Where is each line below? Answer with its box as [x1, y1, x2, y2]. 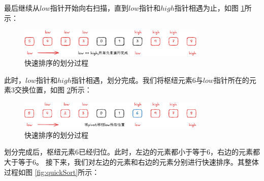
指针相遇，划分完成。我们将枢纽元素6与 [71, 74, 203, 85]
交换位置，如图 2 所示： [14, 84, 92, 95]
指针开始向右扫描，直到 [50, 3, 129, 13]
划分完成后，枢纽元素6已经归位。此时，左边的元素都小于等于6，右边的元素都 [4, 146, 260, 157]
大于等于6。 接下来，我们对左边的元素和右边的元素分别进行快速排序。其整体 [4, 157, 259, 167]
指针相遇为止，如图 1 [174, 3, 245, 13]
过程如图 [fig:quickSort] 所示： [4, 166, 100, 177]
